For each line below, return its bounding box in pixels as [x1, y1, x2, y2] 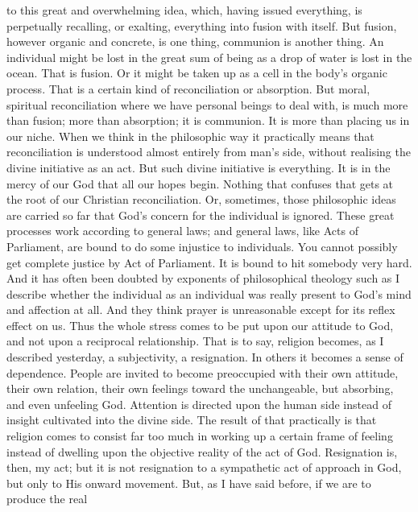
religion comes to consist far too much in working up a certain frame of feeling [6, 427, 393, 444]
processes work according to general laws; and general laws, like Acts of [6, 222, 358, 239]
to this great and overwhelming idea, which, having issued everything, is [6, 2, 362, 18]
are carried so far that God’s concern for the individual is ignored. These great [6, 206, 395, 223]
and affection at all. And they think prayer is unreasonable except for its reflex [6, 301, 395, 318]
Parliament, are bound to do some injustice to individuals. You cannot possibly [6, 237, 398, 254]
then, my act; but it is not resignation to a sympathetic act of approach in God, [6, 459, 402, 476]
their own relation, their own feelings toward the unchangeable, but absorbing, [6, 380, 394, 397]
